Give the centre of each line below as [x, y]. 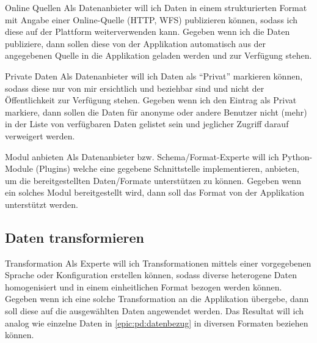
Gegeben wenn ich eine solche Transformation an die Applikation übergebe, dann [157, 299]
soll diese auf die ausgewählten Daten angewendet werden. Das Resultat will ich [155, 311]
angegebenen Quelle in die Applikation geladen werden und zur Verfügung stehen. [158, 55]
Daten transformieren [75, 237]
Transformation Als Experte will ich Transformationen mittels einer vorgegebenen [158, 263]
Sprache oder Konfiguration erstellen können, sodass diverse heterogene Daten [151, 275]
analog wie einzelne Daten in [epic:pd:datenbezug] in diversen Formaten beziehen [157, 323]
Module [19, 168]
